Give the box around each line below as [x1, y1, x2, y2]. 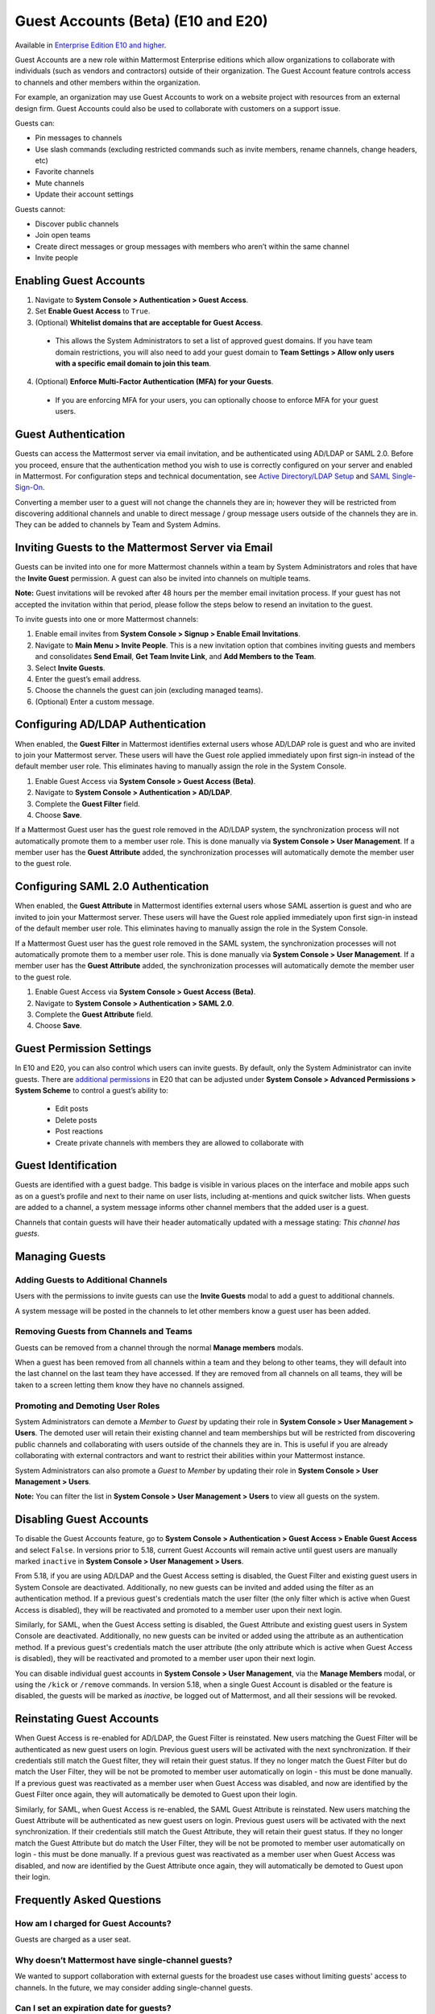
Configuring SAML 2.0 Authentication [14, 880, 209, 893]
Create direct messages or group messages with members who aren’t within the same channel [35, 242, 350, 251]
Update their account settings [35, 189, 135, 199]
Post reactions [55, 1126, 104, 1136]
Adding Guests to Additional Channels [14, 1274, 168, 1285]
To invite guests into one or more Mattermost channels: [14, 614, 199, 624]
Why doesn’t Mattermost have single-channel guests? [14, 1954, 233, 1966]
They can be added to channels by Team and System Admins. [14, 520, 221, 529]
